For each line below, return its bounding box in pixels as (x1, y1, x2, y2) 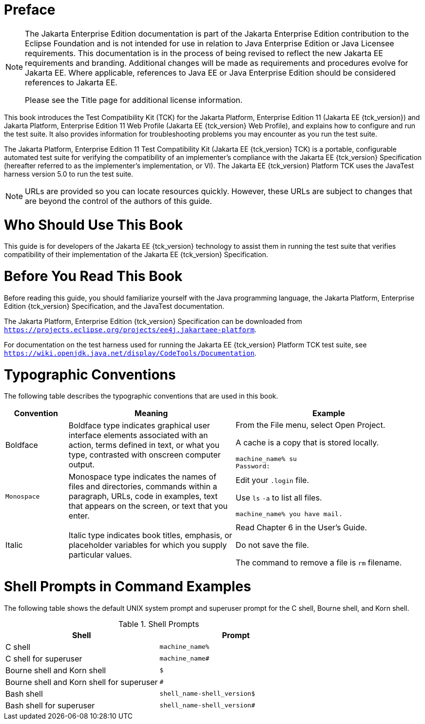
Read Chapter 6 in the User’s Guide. (235, 523, 367, 533)
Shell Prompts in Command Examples (4, 578, 251, 595)
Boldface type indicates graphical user (68, 421, 210, 431)
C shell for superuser (5, 653, 82, 664)
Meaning (135, 408, 168, 419)
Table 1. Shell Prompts (118, 619, 199, 629)
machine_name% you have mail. (235, 510, 343, 518)
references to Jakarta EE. (25, 77, 117, 87)
